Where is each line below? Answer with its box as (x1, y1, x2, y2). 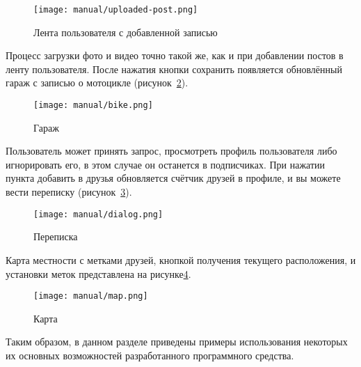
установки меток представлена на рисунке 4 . (6, 266, 191, 281)
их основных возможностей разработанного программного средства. (6, 348, 294, 362)
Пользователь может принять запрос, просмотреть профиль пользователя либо (6, 143, 337, 158)
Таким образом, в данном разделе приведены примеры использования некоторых (6, 334, 348, 349)
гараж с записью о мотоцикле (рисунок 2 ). (6, 75, 188, 90)
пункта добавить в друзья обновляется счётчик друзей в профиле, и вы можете (6, 171, 341, 185)
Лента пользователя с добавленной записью (33, 24, 218, 39)
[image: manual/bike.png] (33, 100, 153, 111)
